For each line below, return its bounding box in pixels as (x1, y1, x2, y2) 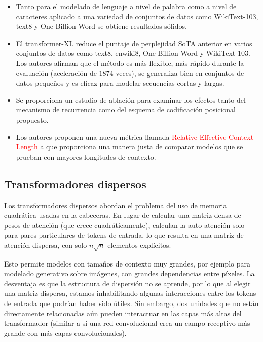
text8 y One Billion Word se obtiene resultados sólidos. (16, 21, 187, 31)
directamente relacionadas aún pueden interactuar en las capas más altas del (4, 308, 242, 318)
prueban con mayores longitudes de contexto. (16, 151, 156, 162)
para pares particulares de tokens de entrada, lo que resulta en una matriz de (4, 230, 244, 240)
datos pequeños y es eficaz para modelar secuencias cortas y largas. (16, 78, 224, 88)
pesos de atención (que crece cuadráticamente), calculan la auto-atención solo (4, 219, 245, 230)
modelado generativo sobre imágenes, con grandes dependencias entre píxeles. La (4, 268, 255, 279)
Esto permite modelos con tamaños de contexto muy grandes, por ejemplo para (4, 258, 250, 269)
